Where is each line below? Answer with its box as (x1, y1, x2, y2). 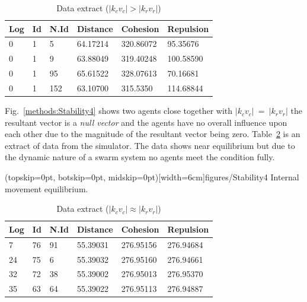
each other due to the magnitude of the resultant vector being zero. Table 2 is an (5, 128, 300, 140)
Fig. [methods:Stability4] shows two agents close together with (5, 104, 233, 117)
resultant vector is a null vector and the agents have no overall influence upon (5, 116, 287, 128)
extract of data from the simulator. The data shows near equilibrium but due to (5, 139, 295, 151)
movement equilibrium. (5, 182, 88, 195)
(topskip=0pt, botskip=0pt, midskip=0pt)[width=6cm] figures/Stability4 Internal (5, 171, 299, 183)
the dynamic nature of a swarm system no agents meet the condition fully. (5, 151, 275, 163)
